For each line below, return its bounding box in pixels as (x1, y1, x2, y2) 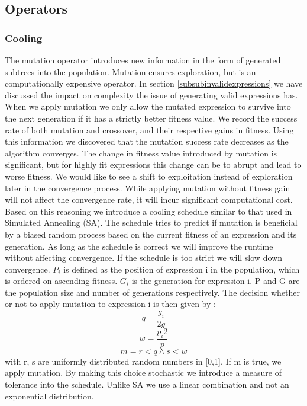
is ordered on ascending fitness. (5, 274, 118, 287)
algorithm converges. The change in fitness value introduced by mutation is (5, 146, 277, 159)
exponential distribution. (5, 389, 94, 402)
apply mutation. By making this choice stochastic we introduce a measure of (5, 366, 282, 379)
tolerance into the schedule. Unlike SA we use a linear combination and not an (5, 378, 289, 390)
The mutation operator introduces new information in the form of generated (5, 54, 281, 66)
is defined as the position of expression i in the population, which (63, 263, 300, 275)
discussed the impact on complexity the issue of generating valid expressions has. (5, 88, 298, 101)
